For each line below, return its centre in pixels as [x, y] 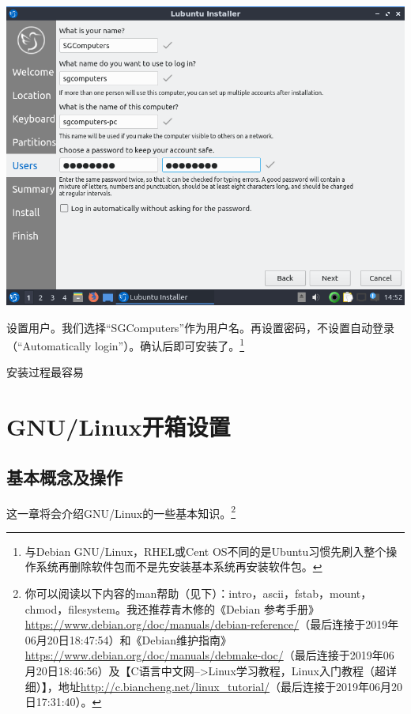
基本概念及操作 [64, 476]
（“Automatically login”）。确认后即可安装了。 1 [126, 344]
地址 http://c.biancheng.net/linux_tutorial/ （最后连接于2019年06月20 [230, 686]
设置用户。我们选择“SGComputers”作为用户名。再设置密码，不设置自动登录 [200, 327]
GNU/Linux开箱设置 [119, 427]
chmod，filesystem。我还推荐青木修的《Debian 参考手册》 [172, 608]
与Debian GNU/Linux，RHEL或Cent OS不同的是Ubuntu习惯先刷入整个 [205, 551]
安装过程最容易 [45, 372]
